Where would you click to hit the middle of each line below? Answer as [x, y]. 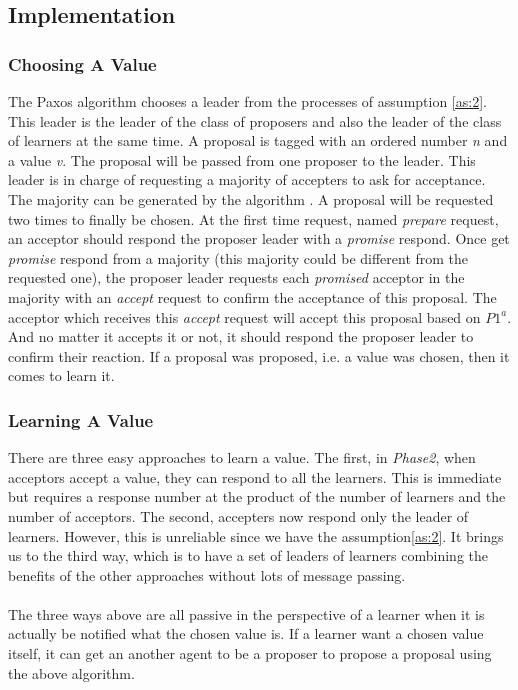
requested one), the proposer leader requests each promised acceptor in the [236, 277]
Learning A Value [81, 419]
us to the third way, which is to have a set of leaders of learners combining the [248, 555]
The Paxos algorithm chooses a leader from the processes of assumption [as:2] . [247, 101]
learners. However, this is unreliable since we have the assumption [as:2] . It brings [256, 535]
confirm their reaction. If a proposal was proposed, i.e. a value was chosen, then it [259, 355]
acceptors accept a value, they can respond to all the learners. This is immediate [255, 476]
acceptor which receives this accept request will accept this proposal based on [244, 316]
